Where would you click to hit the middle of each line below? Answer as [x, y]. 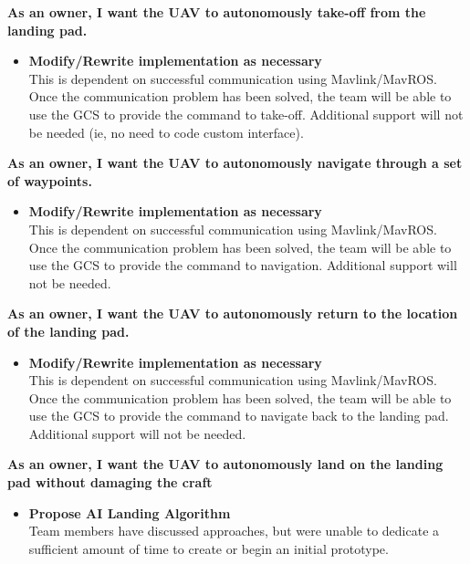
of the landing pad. [68, 331]
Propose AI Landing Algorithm [130, 512]
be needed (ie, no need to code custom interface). [166, 132]
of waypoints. [50, 180]
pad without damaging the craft [110, 482]
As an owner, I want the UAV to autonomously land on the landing [225, 464]
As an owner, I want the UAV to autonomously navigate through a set [235, 163]
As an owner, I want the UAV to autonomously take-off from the [217, 12]
